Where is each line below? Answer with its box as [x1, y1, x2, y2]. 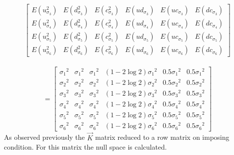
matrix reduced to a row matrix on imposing [95, 132, 230, 142]
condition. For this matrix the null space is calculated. [4, 142, 167, 152]
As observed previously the [4, 132, 85, 142]
